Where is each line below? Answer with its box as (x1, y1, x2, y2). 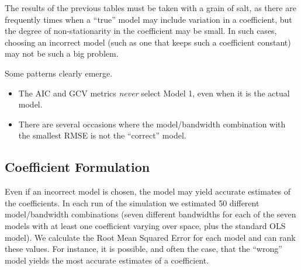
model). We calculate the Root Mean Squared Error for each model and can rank (5, 231, 296, 243)
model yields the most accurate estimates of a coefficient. (5, 254, 209, 266)
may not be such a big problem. (5, 47, 119, 60)
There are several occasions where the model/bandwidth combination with (18, 117, 286, 130)
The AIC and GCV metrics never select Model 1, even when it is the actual (18, 86, 290, 99)
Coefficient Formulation (5, 158, 150, 176)
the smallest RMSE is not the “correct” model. (18, 129, 186, 141)
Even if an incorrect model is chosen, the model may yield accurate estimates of (5, 185, 291, 198)
